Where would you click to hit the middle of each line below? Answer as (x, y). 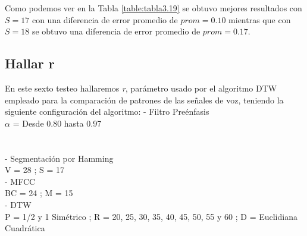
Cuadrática (25, 228)
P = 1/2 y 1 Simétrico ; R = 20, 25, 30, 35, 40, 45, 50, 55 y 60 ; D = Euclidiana (151, 216)
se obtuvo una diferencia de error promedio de (116, 31)
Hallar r (30, 63)
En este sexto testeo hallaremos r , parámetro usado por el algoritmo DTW (141, 88)
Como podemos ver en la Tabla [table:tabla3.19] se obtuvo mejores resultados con (153, 8)
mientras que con (260, 19)
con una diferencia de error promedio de (105, 19)
